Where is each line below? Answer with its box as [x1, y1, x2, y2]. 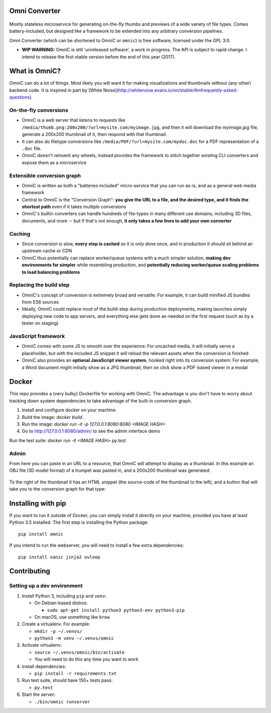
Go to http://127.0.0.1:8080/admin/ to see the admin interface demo [22, 428, 161, 434]
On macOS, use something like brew [34, 614, 110, 620]
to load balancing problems [22, 269, 80, 275]
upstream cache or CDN [22, 248, 72, 254]
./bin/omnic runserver [34, 699, 90, 704]
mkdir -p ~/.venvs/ [34, 628, 82, 634]
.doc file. [22, 145, 42, 151]
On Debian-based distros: [34, 600, 88, 606]
